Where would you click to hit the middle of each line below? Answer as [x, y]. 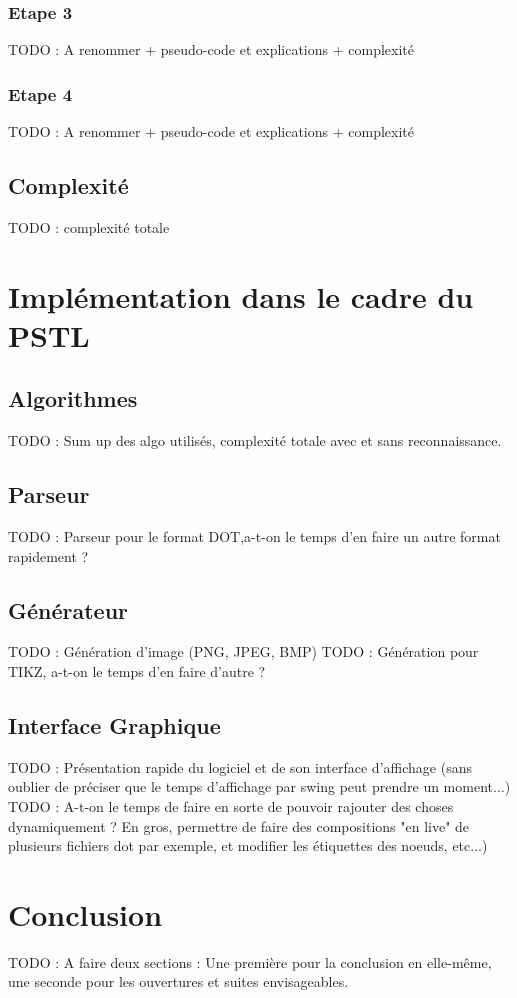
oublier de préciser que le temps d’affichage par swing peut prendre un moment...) [259, 786]
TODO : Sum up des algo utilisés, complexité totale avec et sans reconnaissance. [255, 440]
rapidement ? [48, 555]
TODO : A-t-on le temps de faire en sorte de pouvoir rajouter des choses [231, 805]
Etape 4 [40, 93]
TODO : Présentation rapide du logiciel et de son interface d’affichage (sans [240, 766]
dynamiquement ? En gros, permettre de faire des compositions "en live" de [239, 825]
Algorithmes [73, 398]
